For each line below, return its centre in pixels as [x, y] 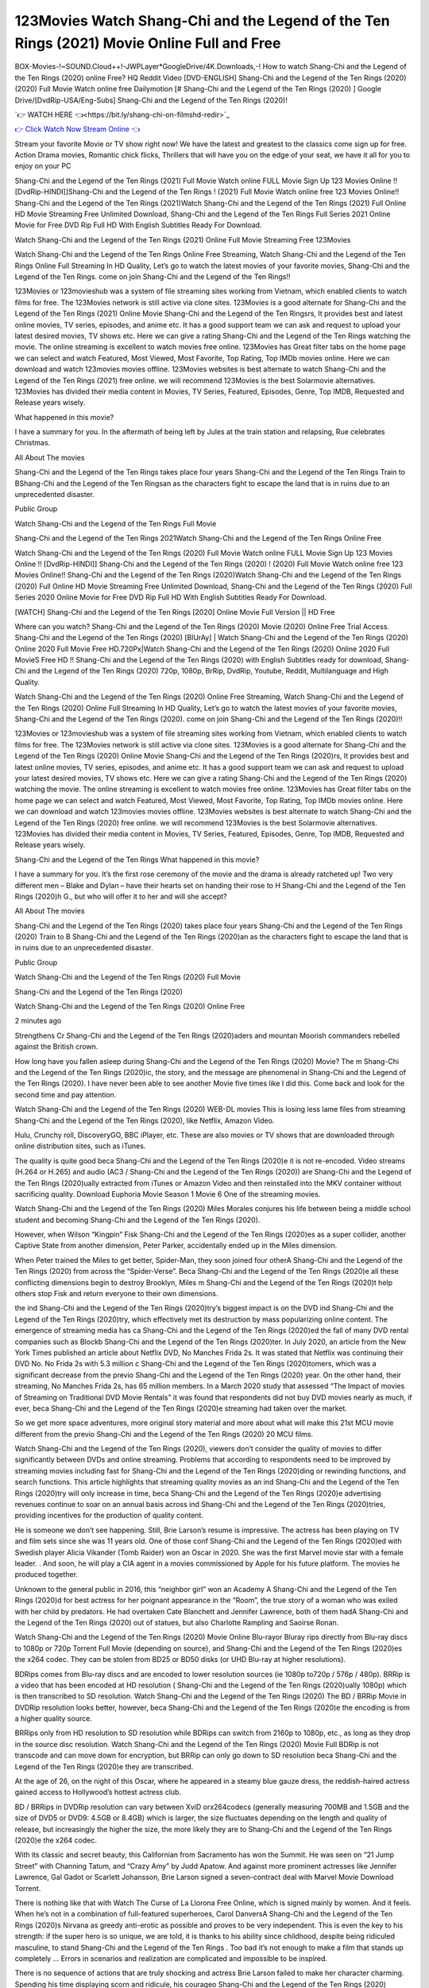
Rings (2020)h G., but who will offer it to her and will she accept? [121, 896]
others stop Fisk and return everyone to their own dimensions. [116, 1294]
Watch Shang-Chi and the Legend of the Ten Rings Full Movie [116, 523]
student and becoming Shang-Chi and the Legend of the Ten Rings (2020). [137, 1220]
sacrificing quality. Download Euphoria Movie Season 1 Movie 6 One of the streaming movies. [168, 1194]
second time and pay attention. [66, 1094]
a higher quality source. [54, 1718]
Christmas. [33, 443]
